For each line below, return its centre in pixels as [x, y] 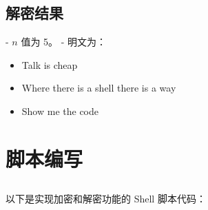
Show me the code [60, 111]
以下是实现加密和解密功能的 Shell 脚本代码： [106, 199]
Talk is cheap [50, 64]
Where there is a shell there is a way [99, 88]
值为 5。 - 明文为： [64, 42]
